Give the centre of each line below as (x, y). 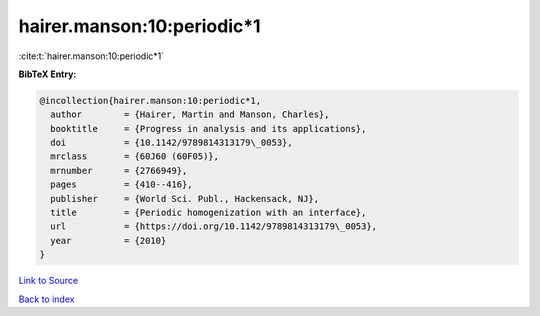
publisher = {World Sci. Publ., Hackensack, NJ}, (185, 198)
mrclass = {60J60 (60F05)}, (135, 156)
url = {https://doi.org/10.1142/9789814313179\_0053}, (214, 226)
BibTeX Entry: (47, 74)
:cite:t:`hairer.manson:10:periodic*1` (91, 56)
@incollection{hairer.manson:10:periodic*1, (150, 100)
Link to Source (48, 281)
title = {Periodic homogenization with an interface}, (208, 213)
